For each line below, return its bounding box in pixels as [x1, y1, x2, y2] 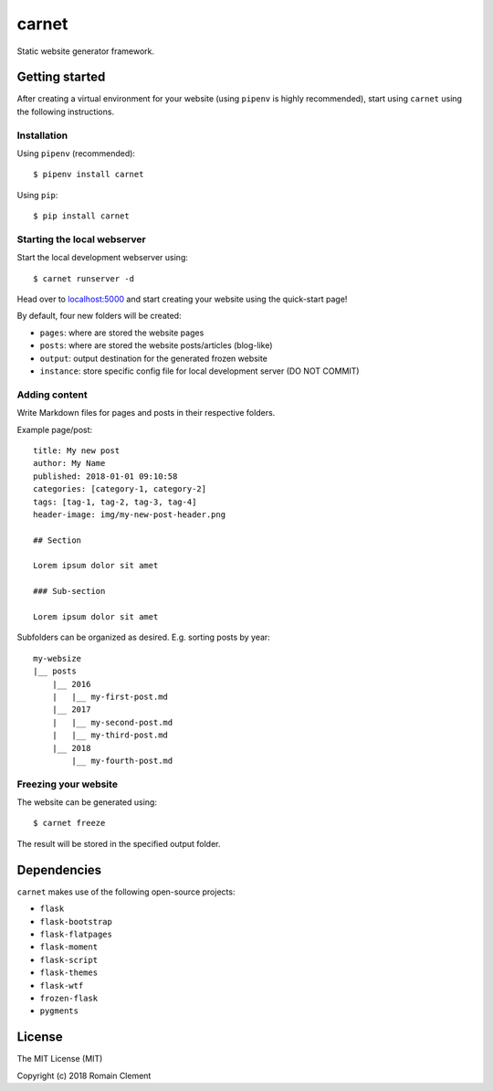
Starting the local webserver [16, 233, 146, 246]
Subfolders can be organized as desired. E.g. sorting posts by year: [16, 631, 271, 643]
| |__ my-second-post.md [51, 717, 173, 727]
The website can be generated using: [16, 797, 157, 808]
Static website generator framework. [16, 46, 155, 57]
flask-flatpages [39, 928, 113, 939]
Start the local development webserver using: [16, 252, 189, 263]
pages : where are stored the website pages [39, 327, 205, 338]
